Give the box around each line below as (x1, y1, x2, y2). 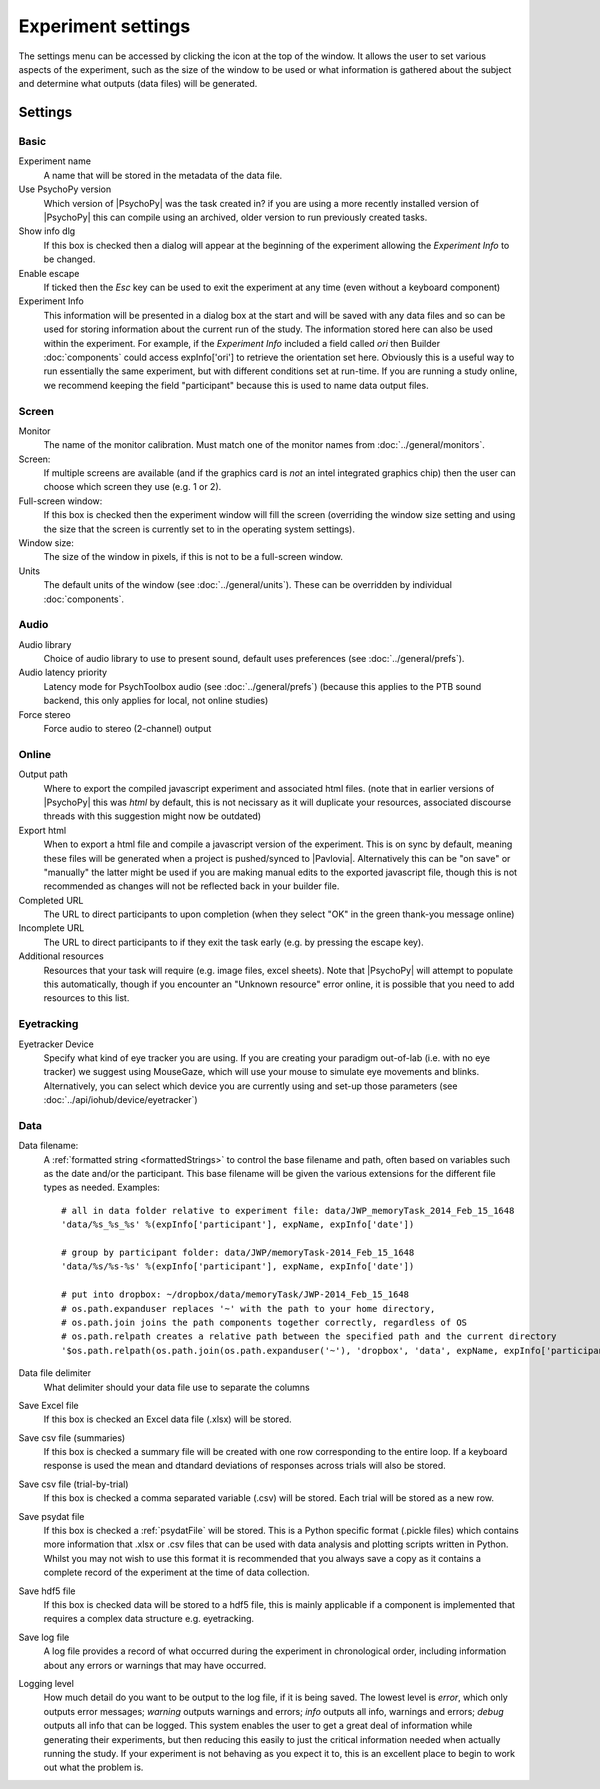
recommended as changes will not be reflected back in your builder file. (43, 880, 340, 892)
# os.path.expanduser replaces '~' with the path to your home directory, (61, 1303, 436, 1314)
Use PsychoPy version (18, 183, 112, 195)
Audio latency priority (18, 666, 108, 679)
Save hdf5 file (18, 1585, 76, 1597)
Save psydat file (18, 1510, 85, 1522)
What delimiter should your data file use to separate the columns (43, 1381, 310, 1393)
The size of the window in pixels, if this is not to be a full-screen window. (43, 551, 344, 563)
